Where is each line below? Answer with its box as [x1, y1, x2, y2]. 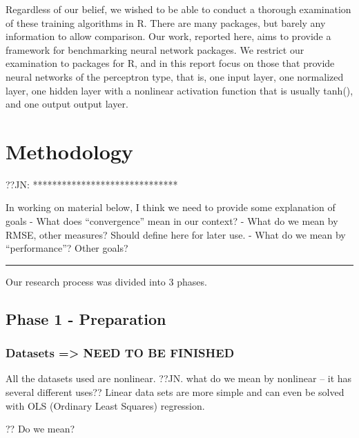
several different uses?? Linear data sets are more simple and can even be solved [6, 385, 345, 399]
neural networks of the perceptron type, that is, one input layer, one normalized [6, 69, 344, 83]
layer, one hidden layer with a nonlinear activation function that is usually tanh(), [6, 83, 353, 97]
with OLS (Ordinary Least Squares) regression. [6, 398, 205, 412]
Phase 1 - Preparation [6, 308, 166, 329]
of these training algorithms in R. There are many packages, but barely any [6, 15, 326, 30]
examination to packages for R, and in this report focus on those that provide [6, 56, 335, 70]
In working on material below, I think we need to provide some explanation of [6, 200, 336, 215]
